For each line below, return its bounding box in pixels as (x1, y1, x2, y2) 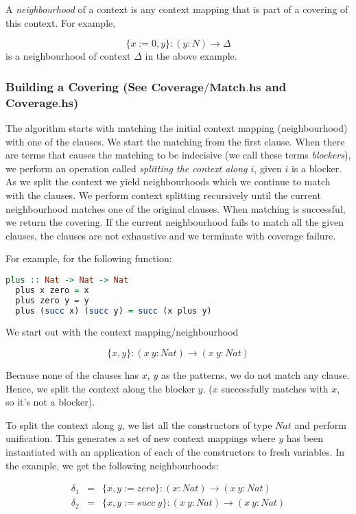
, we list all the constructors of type (121, 417, 272, 432)
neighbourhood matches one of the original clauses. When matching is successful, (5, 201, 346, 215)
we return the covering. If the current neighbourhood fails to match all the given (5, 215, 344, 229)
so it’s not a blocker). (5, 395, 95, 409)
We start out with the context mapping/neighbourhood (5, 325, 239, 339)
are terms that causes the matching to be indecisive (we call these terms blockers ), (5, 148, 351, 162)
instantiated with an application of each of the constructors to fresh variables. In (5, 445, 345, 458)
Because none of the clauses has (5, 368, 139, 382)
